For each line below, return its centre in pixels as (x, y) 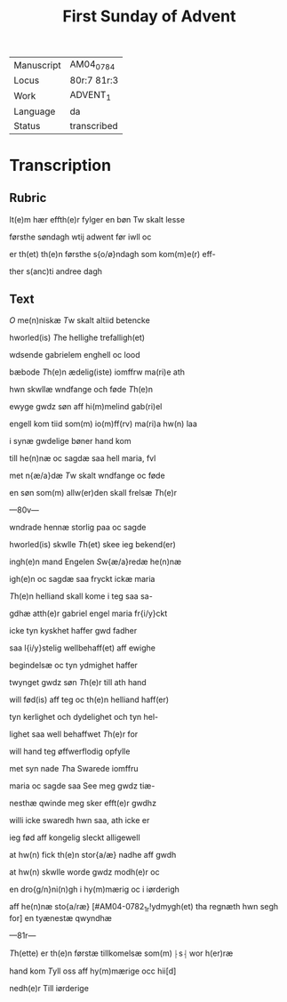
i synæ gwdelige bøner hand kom (70, 441)
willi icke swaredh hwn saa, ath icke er (80, 820)
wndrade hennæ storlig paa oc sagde (78, 528)
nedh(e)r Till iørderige (49, 989)
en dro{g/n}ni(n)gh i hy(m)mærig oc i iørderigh (95, 889)
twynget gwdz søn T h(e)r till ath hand (78, 683)
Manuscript (38, 65)
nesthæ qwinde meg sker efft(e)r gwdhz (83, 804)
